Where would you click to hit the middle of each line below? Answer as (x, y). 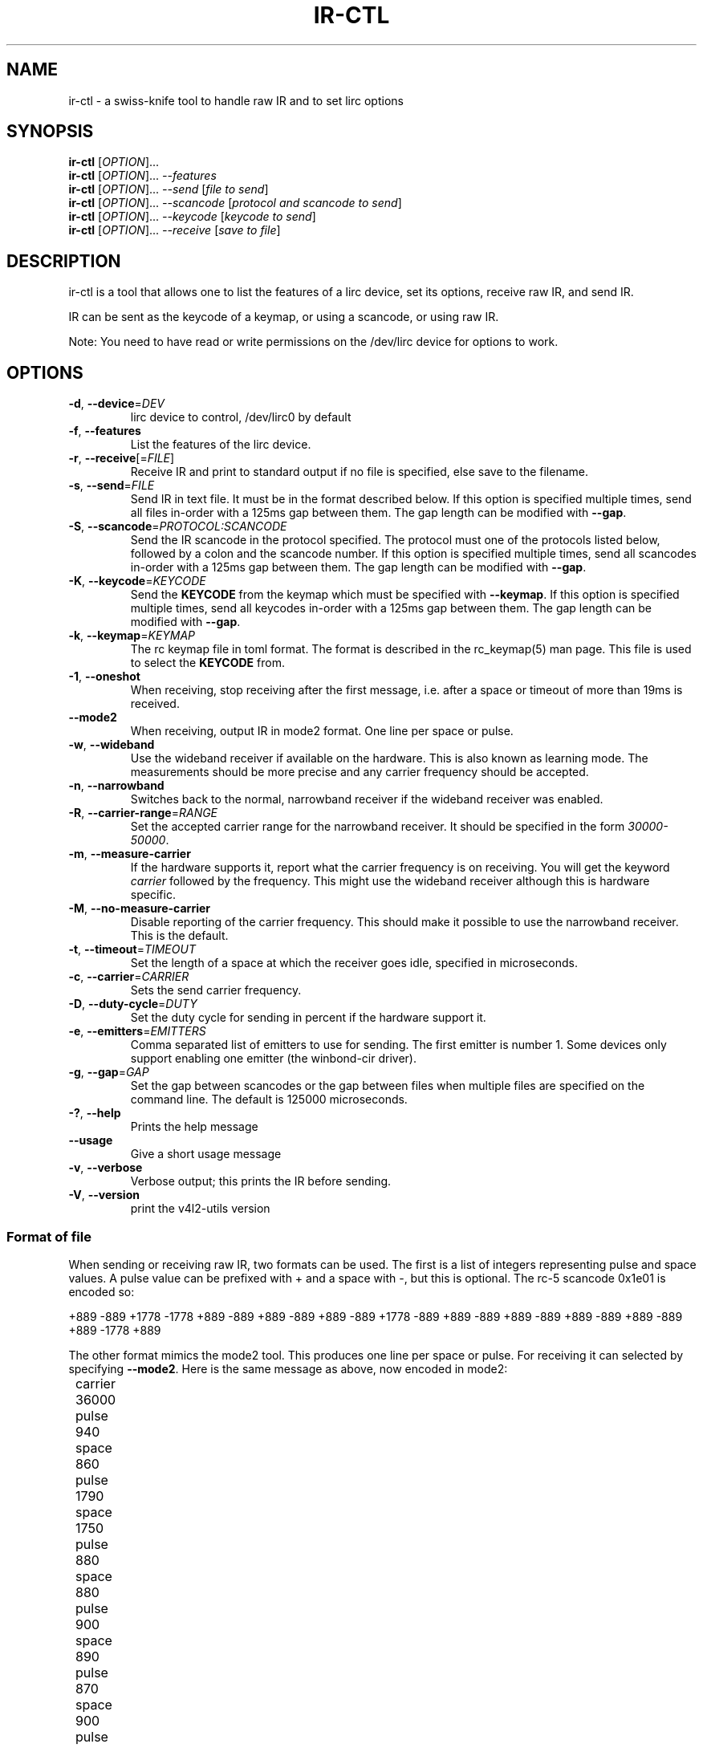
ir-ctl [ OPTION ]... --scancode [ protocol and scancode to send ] (235, 203)
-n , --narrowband (116, 786)
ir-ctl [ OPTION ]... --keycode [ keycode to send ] (192, 217)
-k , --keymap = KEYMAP (132, 636)
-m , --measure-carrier (130, 854)
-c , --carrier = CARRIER (129, 977)
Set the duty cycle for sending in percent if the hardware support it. (308, 1018)
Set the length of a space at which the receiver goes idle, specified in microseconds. (354, 963)
